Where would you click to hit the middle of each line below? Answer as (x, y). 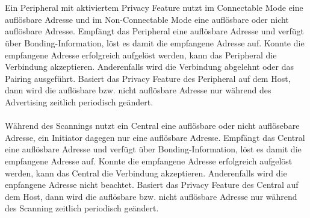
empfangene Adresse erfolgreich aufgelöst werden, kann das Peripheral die (141, 54)
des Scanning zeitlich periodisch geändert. (82, 208)
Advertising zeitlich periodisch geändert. (79, 101)
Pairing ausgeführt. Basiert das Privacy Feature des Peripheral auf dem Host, (148, 78)
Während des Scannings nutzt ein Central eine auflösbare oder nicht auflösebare (152, 126)
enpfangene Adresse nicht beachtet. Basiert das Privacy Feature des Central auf (152, 185)
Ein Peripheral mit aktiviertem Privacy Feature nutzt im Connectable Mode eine (154, 8)
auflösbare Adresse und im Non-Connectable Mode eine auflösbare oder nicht (147, 19)
